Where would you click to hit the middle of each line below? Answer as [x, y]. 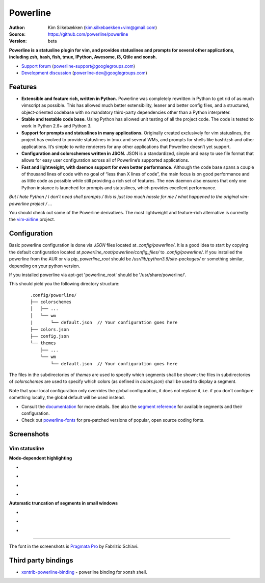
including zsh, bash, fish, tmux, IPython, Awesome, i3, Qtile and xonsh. [83, 57]
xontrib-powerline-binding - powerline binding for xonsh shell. [84, 572]
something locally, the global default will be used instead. [67, 398]
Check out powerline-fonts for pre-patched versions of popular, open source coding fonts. [113, 420]
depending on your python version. [45, 266]
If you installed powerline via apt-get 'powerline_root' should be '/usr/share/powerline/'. [98, 275]
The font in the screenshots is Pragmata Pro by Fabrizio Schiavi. [74, 546]
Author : [17, 27]
